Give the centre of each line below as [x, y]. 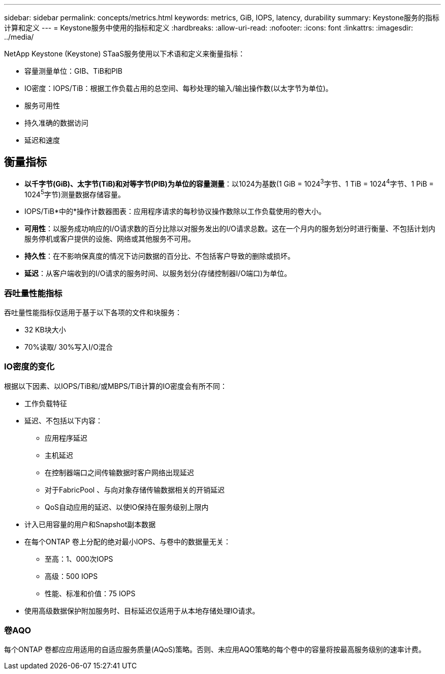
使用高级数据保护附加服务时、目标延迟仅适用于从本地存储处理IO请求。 [142, 610]
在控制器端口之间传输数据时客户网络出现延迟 [119, 472]
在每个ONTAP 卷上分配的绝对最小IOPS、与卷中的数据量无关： [128, 541]
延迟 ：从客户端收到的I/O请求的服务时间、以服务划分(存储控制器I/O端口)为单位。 [158, 273]
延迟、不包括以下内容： [63, 420]
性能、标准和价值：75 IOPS [90, 593]
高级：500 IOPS [71, 576]
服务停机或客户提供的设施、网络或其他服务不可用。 [110, 239]
